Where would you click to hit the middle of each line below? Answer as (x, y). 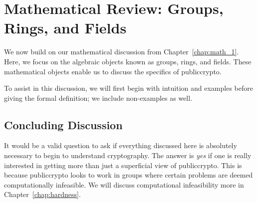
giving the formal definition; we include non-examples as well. (98, 98)
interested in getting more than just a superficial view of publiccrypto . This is (123, 165)
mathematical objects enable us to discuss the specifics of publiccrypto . (113, 71)
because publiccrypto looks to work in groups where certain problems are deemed (128, 175)
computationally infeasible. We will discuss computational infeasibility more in (124, 184)
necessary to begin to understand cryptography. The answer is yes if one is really (128, 155)
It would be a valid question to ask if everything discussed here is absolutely (121, 145)
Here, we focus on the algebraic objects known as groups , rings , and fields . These (128, 61)
